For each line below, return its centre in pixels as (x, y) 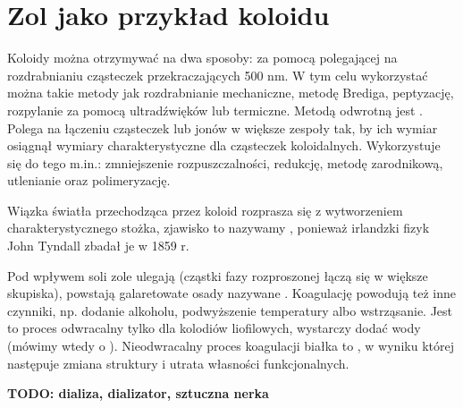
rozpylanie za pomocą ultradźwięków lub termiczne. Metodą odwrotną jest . (215, 110)
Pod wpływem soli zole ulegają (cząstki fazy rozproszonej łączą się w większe (218, 275)
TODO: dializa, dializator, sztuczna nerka (138, 393)
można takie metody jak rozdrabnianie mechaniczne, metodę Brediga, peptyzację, (231, 93)
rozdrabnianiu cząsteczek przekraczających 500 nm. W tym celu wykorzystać (218, 75)
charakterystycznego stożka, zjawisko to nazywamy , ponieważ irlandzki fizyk (219, 228)
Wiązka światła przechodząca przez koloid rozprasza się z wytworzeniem (205, 210)
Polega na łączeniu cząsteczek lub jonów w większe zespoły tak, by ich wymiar (223, 127)
